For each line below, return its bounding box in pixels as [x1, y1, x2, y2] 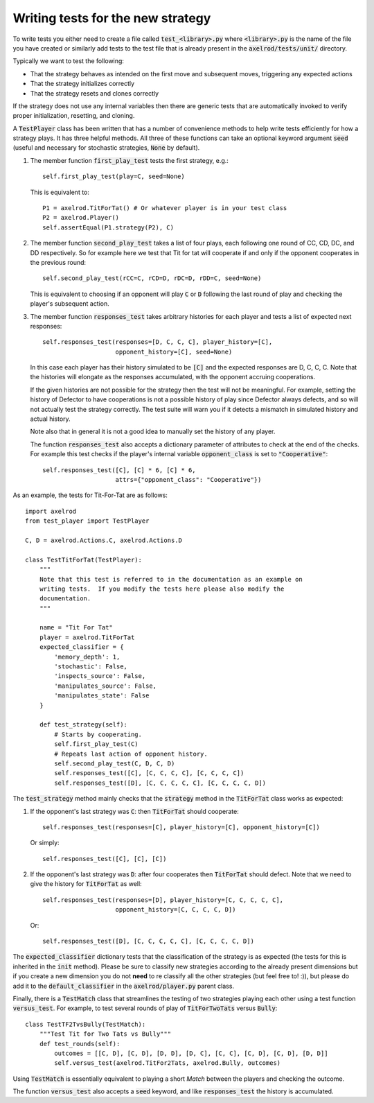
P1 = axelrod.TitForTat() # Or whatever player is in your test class [42, 205, 287, 212]
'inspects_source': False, [54, 672, 146, 680]
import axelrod [25, 507, 77, 515]
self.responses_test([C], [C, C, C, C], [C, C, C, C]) [54, 770, 244, 777]
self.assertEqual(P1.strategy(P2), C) [42, 223, 175, 232]
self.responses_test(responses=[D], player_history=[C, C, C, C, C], [42, 896, 284, 904]
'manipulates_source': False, [54, 681, 157, 690]
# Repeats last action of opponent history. [54, 749, 208, 758]
